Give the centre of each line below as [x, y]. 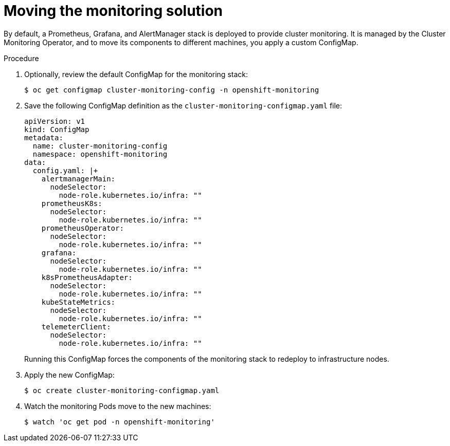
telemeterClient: [76, 327]
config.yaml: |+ [65, 170]
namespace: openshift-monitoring [100, 154]
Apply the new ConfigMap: [69, 375]
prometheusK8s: [72, 203]
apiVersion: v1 [55, 121]
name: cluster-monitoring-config [100, 146]
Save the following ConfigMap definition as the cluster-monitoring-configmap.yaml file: [183, 105]
